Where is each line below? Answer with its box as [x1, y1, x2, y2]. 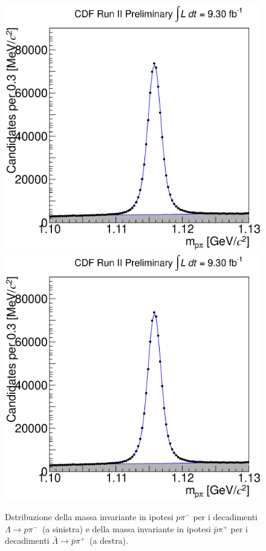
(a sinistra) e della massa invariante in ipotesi [42, 522, 211, 535]
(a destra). [89, 534, 128, 547]
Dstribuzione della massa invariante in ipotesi [5, 511, 174, 523]
